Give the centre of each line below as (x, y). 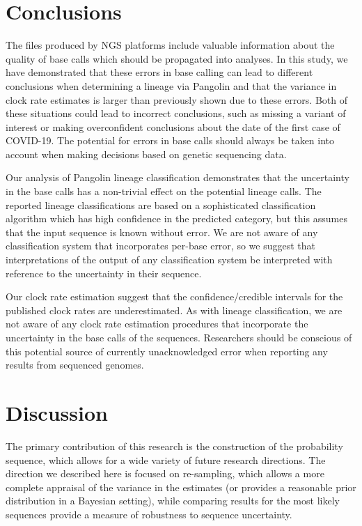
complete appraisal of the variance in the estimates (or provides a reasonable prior (181, 487)
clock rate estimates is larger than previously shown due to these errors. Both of (176, 99)
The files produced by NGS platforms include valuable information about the (170, 45)
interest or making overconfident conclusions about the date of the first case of (173, 126)
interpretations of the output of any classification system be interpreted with (169, 260)
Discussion (57, 412)
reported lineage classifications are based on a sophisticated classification (161, 204)
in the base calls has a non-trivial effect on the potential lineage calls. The (164, 191)
